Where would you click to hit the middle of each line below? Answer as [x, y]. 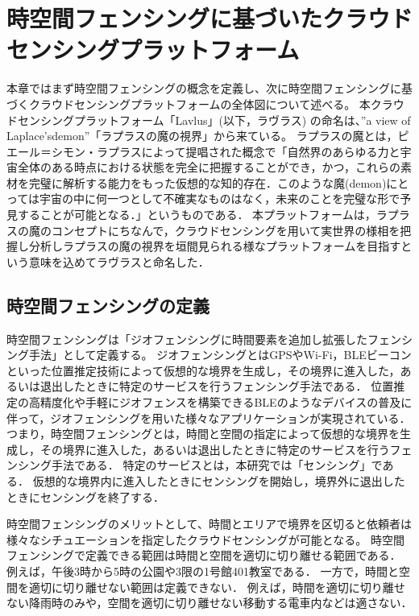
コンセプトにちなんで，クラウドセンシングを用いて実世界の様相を [226, 230]
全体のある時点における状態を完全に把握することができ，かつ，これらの [209, 167]
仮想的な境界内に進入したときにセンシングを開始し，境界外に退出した [219, 480]
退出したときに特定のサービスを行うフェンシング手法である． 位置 [217, 386]
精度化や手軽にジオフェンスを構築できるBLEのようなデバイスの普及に [226, 402]
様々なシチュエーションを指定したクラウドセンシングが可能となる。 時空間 [205, 539]
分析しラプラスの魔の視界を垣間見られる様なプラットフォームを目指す [215, 246]
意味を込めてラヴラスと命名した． [119, 261]
